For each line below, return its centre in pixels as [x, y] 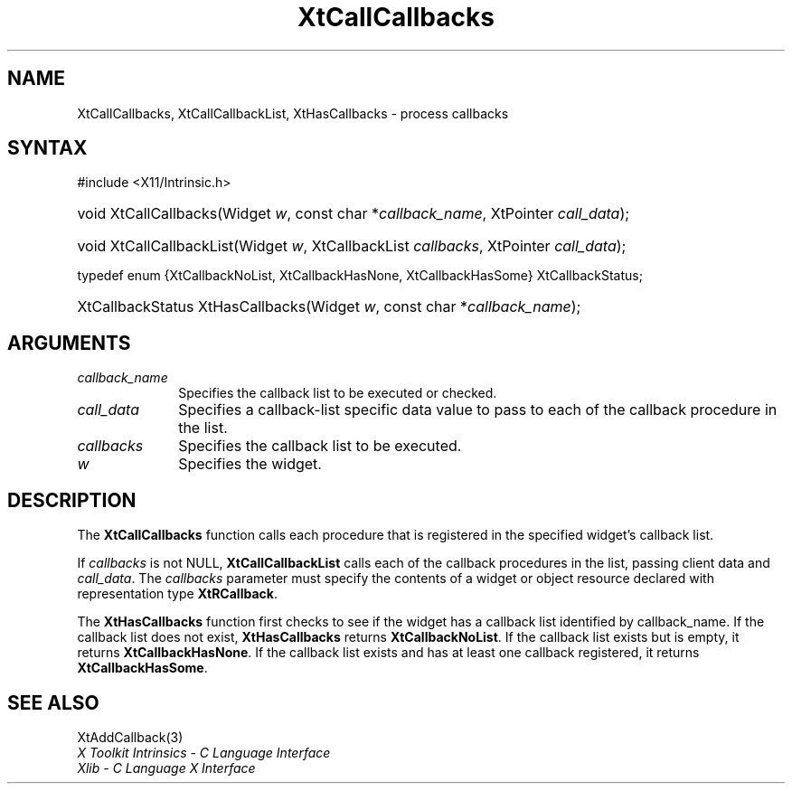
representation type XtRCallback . [177, 594]
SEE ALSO [53, 702]
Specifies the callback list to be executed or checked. [338, 393]
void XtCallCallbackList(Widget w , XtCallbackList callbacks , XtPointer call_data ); [352, 246]
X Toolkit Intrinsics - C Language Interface [204, 752]
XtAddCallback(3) [130, 737]
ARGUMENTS [69, 343]
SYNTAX [47, 148]
